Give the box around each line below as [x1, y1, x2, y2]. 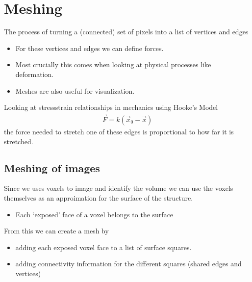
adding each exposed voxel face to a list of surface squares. [15, 242, 192, 252]
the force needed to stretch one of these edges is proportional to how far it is [4, 126, 234, 136]
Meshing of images [4, 160, 100, 175]
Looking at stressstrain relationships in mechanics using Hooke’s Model [4, 102, 218, 112]
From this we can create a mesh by [4, 226, 109, 236]
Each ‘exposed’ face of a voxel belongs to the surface [15, 209, 174, 219]
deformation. [15, 69, 54, 79]
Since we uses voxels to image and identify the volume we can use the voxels [4, 183, 233, 193]
